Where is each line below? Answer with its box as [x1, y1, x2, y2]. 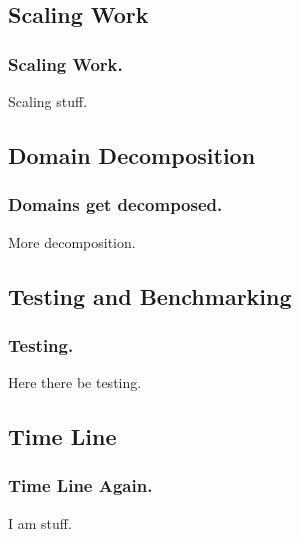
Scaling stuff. [8, 91, 88, 111]
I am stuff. [8, 512, 72, 533]
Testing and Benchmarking [8, 280, 292, 311]
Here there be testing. [8, 372, 142, 393]
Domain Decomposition [8, 139, 256, 170]
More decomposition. [8, 231, 136, 252]
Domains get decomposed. [8, 192, 223, 217]
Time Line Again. [8, 473, 153, 498]
